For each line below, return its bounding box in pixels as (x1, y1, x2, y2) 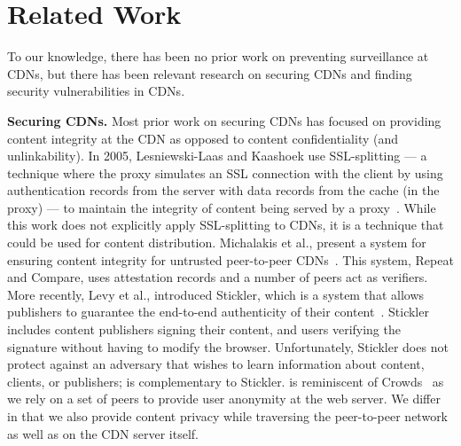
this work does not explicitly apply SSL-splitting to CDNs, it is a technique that (7, 215, 444, 234)
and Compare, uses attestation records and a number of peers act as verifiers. (7, 268, 428, 286)
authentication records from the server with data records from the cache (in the (7, 181, 440, 200)
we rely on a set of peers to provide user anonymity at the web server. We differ (7, 389, 441, 408)
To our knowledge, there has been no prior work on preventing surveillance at (7, 47, 429, 66)
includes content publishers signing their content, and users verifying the (7, 320, 401, 339)
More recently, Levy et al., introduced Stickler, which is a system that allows (7, 285, 425, 303)
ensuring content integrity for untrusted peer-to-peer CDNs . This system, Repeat (7, 250, 454, 269)
